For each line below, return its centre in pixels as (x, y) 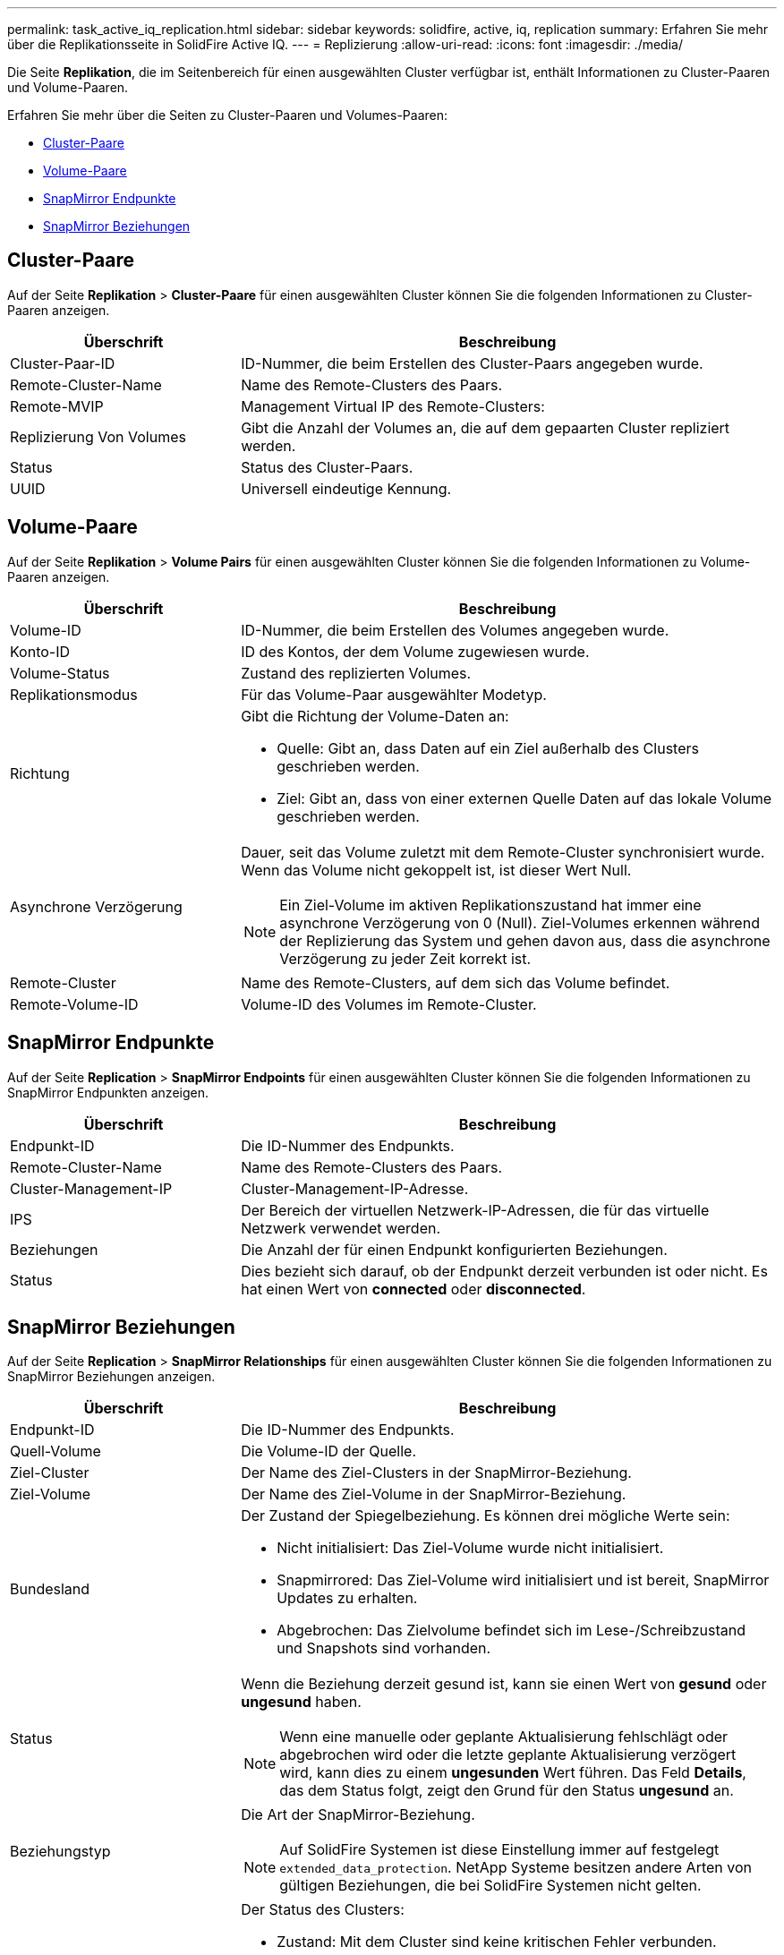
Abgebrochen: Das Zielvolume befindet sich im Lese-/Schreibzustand (511, 1631)
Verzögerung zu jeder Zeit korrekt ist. (405, 958)
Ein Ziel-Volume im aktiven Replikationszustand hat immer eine (490, 905)
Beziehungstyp (60, 1852)
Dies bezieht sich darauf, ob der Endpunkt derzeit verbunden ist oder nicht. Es (504, 1271)
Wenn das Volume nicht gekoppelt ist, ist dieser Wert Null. (436, 870)
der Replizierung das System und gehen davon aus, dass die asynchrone (525, 940)
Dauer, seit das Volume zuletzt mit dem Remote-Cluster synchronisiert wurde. (503, 852)
